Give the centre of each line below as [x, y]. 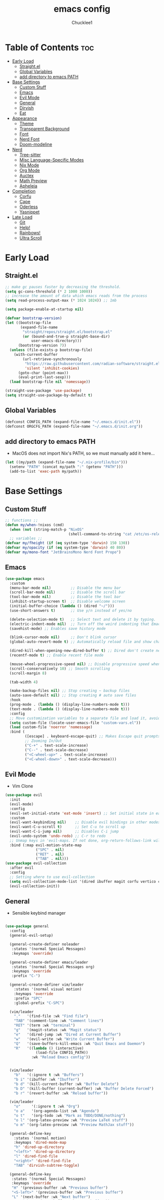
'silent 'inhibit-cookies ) [52, 368]
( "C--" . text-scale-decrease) [57, 750]
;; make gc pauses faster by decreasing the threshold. [63, 287]
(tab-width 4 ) [24, 682]
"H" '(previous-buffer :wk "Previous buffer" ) [60, 1188]
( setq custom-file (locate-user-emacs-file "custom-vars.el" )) [75, 723]
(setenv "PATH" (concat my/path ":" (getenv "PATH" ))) [66, 467]
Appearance [25, 118]
